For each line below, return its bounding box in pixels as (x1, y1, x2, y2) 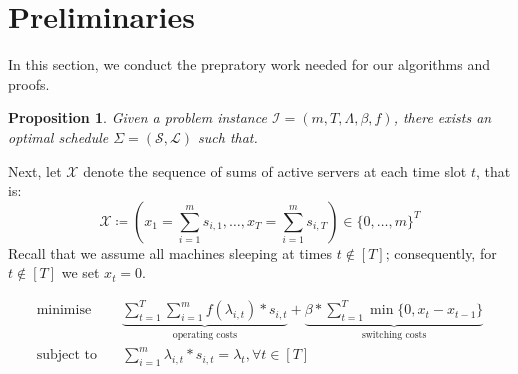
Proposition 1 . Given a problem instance (8, 107, 267, 128)
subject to (36, 348, 97, 363)
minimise (36, 303, 92, 318)
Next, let (8, 160, 62, 181)
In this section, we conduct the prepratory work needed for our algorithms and (8, 54, 490, 75)
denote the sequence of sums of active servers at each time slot (83, 160, 467, 181)
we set (61, 262, 100, 283)
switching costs (361, 330, 427, 341)
